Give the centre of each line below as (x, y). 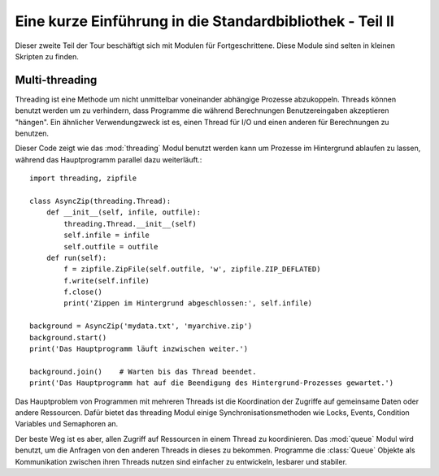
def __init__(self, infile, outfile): (124, 212)
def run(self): (76, 257)
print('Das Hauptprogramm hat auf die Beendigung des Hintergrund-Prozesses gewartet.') (212, 383)
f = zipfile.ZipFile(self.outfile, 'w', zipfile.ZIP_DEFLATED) (192, 269)
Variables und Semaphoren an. (67, 424)
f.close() (83, 292)
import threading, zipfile (83, 178)
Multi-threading (56, 80)
